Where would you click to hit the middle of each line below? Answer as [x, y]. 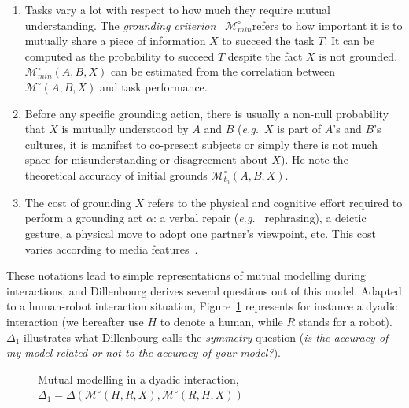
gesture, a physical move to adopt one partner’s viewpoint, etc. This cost [200, 233]
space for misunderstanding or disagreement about [146, 159]
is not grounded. [358, 56]
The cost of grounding [78, 202]
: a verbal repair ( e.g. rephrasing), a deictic [260, 218]
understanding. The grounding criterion [120, 25]
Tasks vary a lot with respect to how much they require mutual [177, 9]
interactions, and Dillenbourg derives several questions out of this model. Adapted [204, 290]
